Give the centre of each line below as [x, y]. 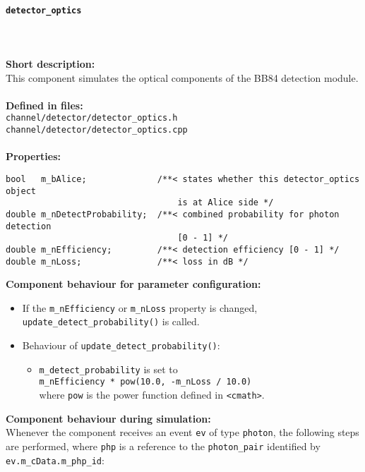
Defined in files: [44, 105]
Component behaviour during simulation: [108, 418]
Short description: [50, 64]
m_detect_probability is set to [108, 369]
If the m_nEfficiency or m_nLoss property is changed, [140, 307]
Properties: [34, 156]
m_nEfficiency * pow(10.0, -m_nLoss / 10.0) [145, 382]
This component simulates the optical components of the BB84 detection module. [182, 77]
